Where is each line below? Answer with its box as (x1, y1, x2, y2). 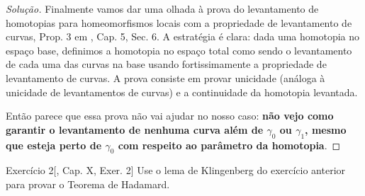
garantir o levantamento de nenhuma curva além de (6, 122, 264, 137)
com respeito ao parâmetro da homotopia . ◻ (118, 137, 341, 152)
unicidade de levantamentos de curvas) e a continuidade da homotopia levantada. (6, 84, 358, 99)
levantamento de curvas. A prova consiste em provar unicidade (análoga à (6, 70, 325, 85)
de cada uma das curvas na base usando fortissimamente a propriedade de (6, 57, 327, 71)
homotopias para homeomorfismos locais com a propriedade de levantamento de (6, 15, 352, 30)
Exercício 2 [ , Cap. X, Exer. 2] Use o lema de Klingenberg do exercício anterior (6, 163, 346, 178)
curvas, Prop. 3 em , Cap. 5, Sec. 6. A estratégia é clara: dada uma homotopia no (6, 29, 360, 44)
